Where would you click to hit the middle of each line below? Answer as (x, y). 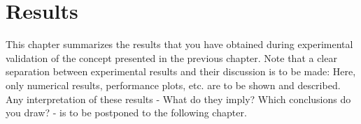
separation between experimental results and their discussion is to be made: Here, (181, 71)
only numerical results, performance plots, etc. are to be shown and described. (173, 85)
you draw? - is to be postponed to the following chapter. (126, 113)
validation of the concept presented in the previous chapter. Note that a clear (171, 57)
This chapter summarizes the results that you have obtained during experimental (179, 44)
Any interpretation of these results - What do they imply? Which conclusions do (178, 99)
